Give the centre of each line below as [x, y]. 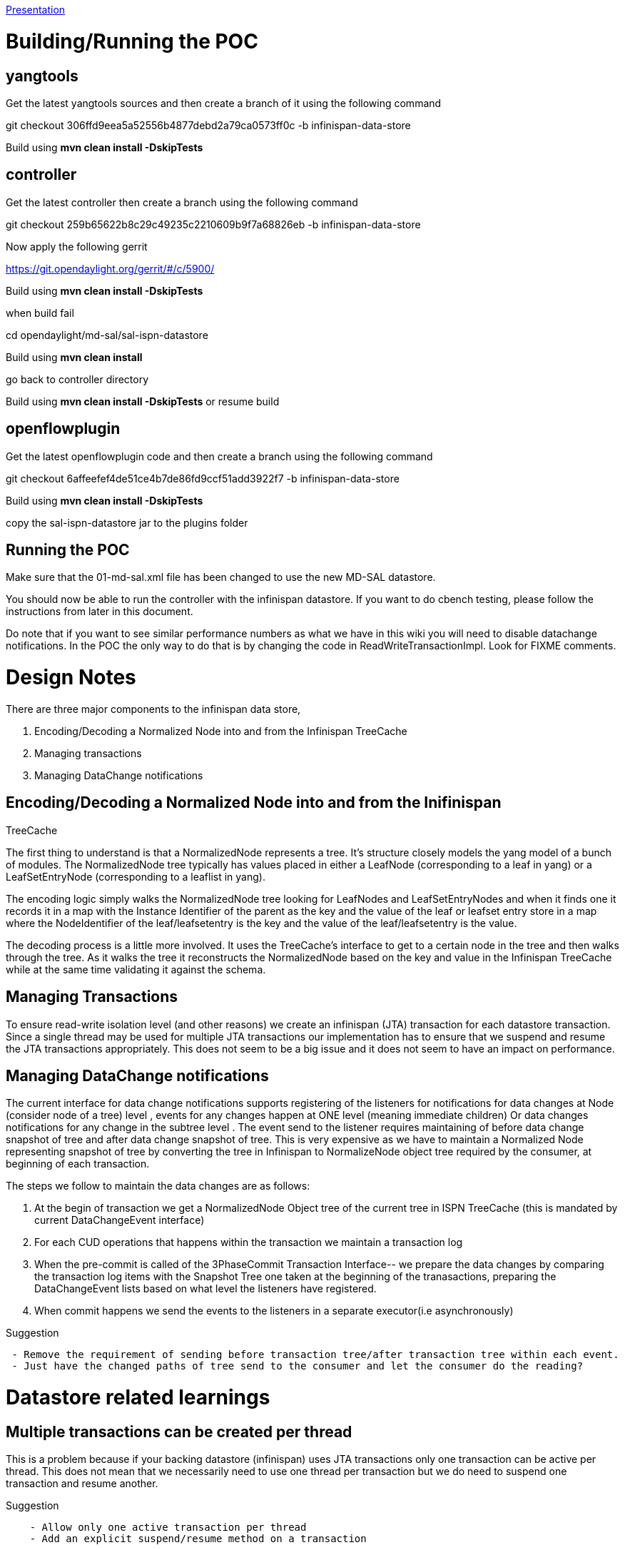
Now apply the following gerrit [77, 246]
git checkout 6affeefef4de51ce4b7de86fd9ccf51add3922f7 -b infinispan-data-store [203, 478]
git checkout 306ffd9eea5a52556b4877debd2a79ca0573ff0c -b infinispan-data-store [208, 125]
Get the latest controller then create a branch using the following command [182, 202]
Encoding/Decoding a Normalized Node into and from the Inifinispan [254, 803]
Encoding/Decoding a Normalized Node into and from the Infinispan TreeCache [221, 731]
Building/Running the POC [132, 41]
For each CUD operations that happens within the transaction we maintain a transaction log [249, 1242]
